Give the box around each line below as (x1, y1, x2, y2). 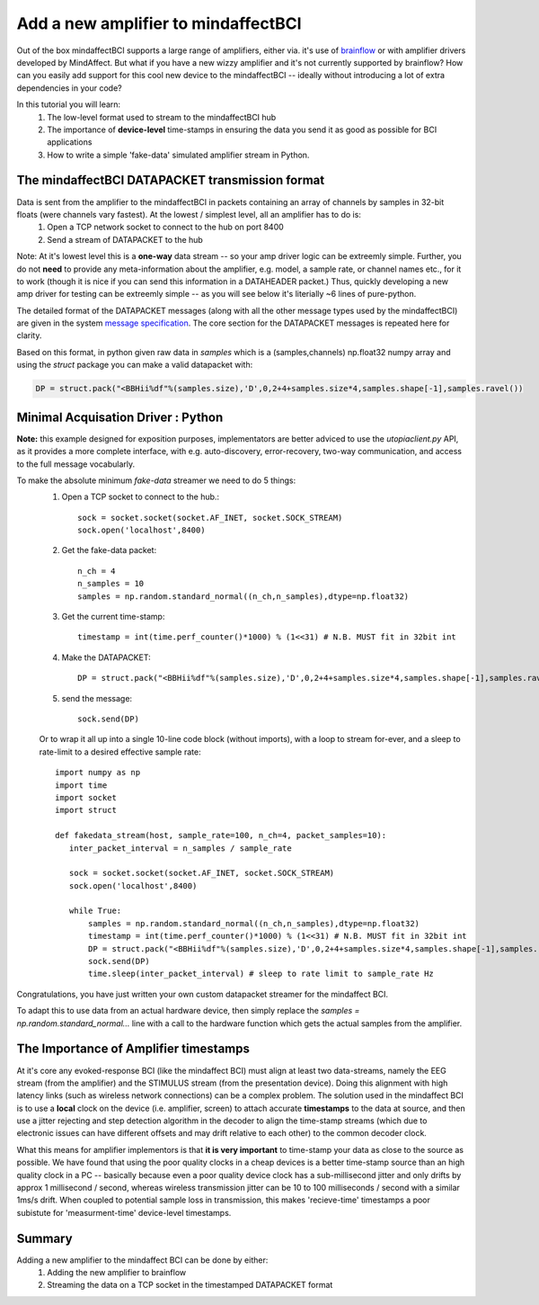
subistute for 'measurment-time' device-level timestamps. (16, 1207, 232, 1218)
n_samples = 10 (77, 578, 145, 589)
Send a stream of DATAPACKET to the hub (47, 234, 204, 245)
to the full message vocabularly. (16, 459, 135, 469)
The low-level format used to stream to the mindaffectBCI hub (47, 112, 277, 122)
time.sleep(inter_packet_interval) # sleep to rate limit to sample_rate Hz (88, 969, 435, 979)
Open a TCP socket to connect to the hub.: (61, 491, 220, 503)
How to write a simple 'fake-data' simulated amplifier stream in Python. (47, 149, 310, 160)
